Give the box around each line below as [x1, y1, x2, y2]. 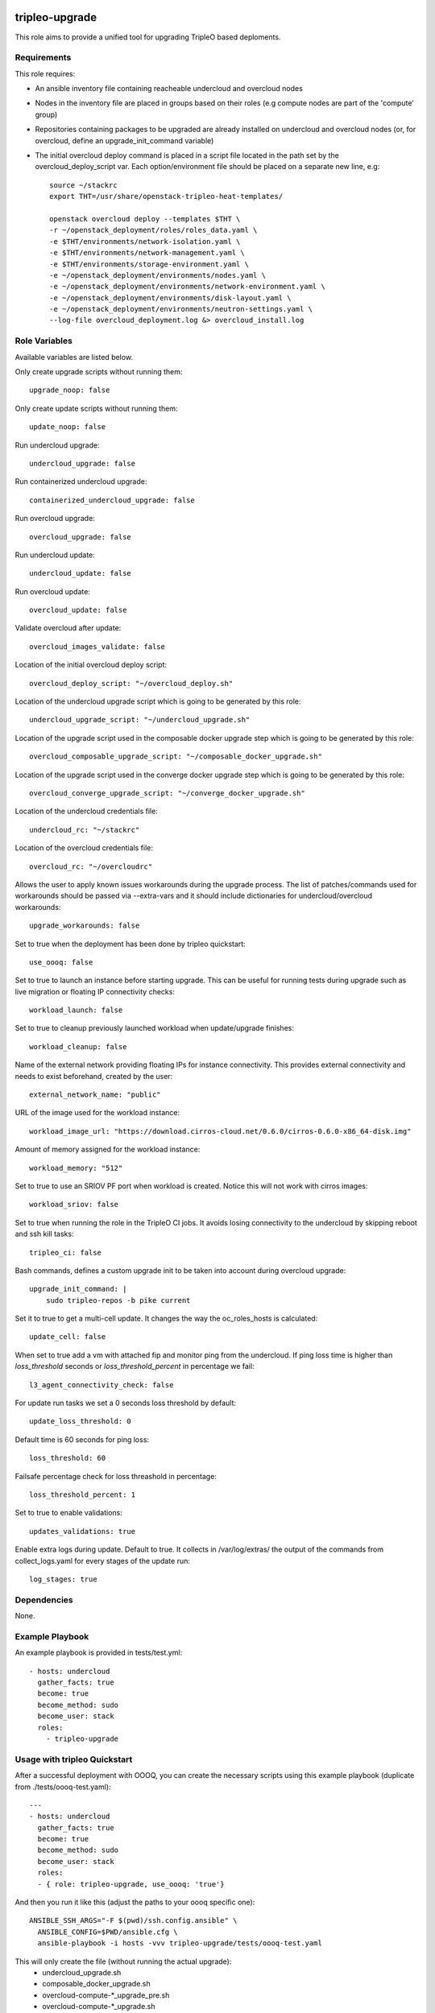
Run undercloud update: [14, 550, 96, 560]
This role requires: [14, 68, 76, 78]
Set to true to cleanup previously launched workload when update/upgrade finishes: [14, 1023, 294, 1033]
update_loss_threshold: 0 [29, 1417, 132, 1426]
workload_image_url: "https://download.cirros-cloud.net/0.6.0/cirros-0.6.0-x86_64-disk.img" [29, 1126, 412, 1135]
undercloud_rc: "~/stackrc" [29, 825, 140, 834]
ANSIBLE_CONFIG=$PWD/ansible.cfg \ [37, 1927, 179, 1937]
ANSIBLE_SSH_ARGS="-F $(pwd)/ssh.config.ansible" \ [29, 1916, 238, 1925]
